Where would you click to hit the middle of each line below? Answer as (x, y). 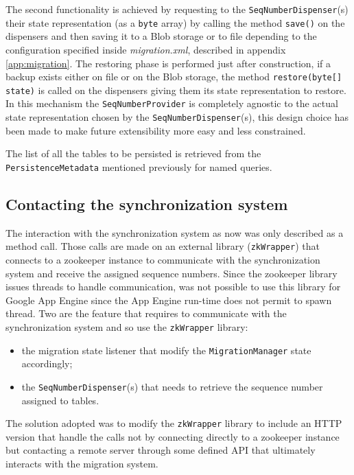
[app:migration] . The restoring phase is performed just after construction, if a (168, 63)
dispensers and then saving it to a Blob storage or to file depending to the (161, 36)
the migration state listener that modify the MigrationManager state (166, 350)
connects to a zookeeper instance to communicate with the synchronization (163, 260)
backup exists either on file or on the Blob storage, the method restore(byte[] (174, 77)
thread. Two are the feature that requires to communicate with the (146, 313)
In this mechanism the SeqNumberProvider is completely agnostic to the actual (172, 103)
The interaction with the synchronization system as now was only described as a (175, 232)
